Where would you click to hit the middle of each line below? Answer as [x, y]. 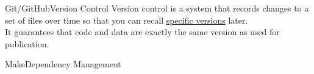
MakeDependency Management [63, 64]
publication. [27, 43]
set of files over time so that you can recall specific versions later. [127, 20]
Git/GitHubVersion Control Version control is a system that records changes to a [157, 8]
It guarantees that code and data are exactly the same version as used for [142, 32]
